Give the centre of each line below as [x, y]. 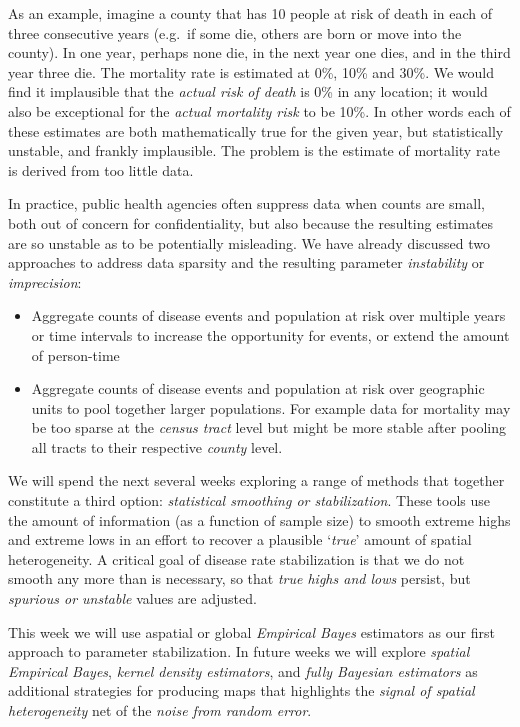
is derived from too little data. [101, 169]
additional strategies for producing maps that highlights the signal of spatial [241, 690]
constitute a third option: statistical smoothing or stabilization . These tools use [249, 500]
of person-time [75, 354]
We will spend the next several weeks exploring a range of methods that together [256, 480]
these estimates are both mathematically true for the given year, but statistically [256, 130]
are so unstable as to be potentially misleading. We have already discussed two [249, 242]
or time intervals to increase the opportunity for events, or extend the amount [270, 334]
